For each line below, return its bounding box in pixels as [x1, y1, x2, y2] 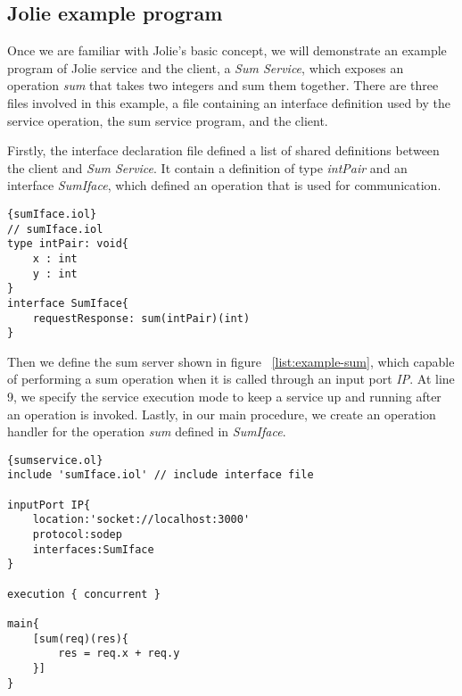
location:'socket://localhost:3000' [32, 513, 251, 526]
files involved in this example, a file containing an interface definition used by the [7, 93, 450, 112]
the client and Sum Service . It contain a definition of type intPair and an [7, 158, 408, 177]
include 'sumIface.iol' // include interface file [7, 468, 314, 482]
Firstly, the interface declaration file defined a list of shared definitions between [7, 141, 440, 160]
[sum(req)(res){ [32, 632, 129, 645]
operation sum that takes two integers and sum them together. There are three [7, 76, 439, 95]
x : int [32, 252, 78, 265]
